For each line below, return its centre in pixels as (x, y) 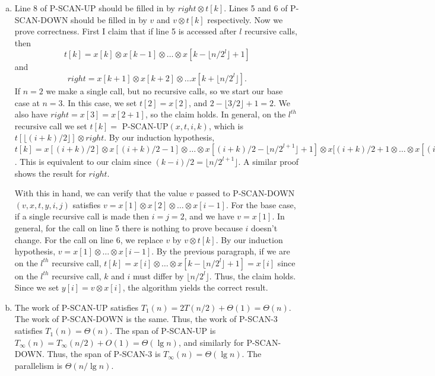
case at (27, 102)
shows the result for (50, 173)
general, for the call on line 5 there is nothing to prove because (128, 227)
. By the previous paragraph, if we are (221, 251)
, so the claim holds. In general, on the (215, 114)
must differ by (158, 275)
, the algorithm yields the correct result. (195, 287)
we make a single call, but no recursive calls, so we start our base (164, 90)
